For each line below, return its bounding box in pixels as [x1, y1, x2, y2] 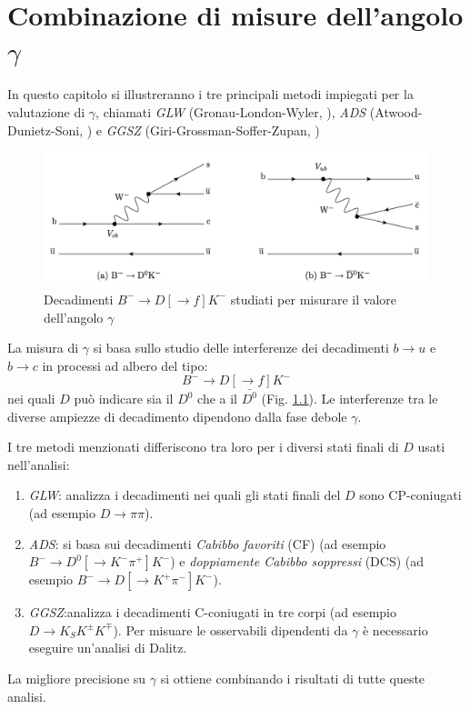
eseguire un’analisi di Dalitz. [28, 638, 187, 657]
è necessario [362, 620, 428, 639]
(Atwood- [369, 102, 423, 121]
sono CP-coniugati [359, 485, 462, 504]
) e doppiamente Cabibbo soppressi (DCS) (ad [170, 552, 425, 571]
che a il [197, 389, 238, 408]
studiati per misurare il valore [230, 289, 396, 308]
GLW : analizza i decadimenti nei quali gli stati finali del [28, 485, 341, 504]
